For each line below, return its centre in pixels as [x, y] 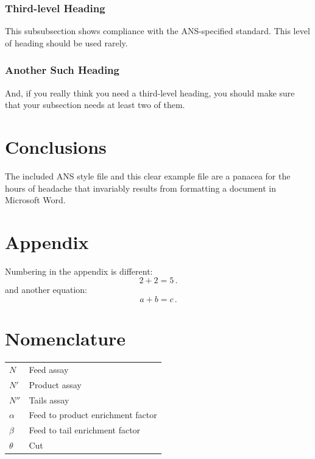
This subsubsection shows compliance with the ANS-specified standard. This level [157, 31]
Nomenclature [65, 338]
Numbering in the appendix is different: [79, 271]
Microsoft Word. [35, 200]
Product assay [55, 384]
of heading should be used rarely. [66, 42]
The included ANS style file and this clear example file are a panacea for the [148, 175]
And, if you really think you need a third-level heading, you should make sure [150, 92]
